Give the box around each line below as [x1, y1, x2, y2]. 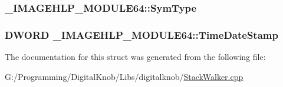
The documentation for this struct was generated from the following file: [5, 51, 266, 63]
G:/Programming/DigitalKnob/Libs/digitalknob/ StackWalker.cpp [5, 70, 243, 82]
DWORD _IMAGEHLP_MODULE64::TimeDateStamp [5, 27, 278, 42]
